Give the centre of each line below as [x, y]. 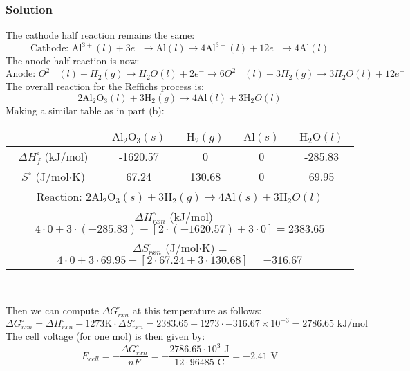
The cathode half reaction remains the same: [100, 35]
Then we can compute [52, 310]
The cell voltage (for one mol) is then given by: [105, 336]
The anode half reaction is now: [73, 61]
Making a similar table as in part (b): [85, 110]
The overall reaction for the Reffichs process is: [105, 86]
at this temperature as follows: [197, 310]
